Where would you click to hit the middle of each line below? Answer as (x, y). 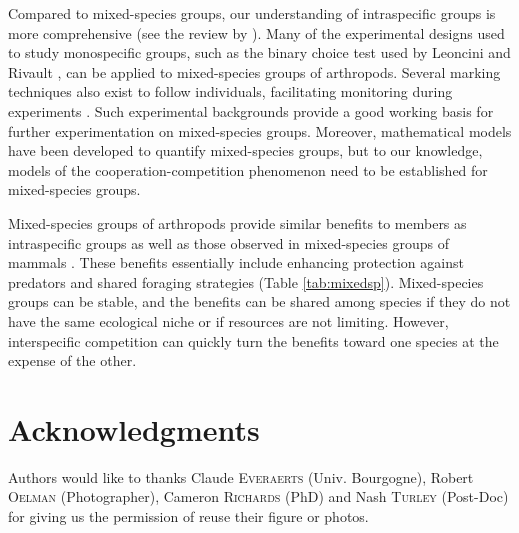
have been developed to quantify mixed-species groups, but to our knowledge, (245, 150)
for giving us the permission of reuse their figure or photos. (188, 516)
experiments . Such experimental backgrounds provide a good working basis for (251, 110)
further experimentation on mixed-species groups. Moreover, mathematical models (260, 130)
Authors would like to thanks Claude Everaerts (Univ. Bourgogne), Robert (241, 476)
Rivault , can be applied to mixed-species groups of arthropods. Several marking (254, 71)
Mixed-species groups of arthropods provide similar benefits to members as (237, 222)
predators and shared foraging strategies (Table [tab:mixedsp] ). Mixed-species (246, 281)
